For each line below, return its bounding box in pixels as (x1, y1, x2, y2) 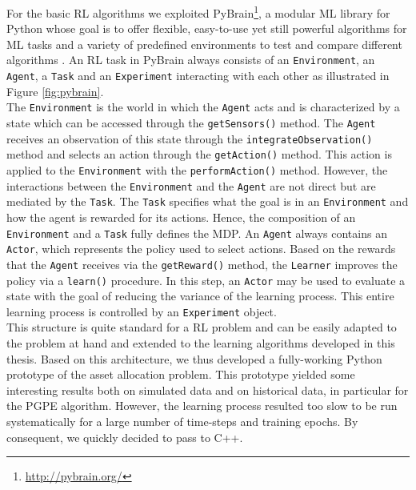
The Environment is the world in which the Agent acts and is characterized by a (6, 98, 400, 115)
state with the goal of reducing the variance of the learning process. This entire (6, 287, 394, 304)
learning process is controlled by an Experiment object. (6, 303, 277, 319)
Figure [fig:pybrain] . (6, 82, 104, 99)
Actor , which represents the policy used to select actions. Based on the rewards (6, 240, 396, 257)
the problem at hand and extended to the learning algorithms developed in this (6, 335, 395, 351)
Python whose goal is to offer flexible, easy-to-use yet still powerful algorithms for (6, 20, 407, 37)
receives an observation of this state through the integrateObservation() (6, 130, 373, 147)
